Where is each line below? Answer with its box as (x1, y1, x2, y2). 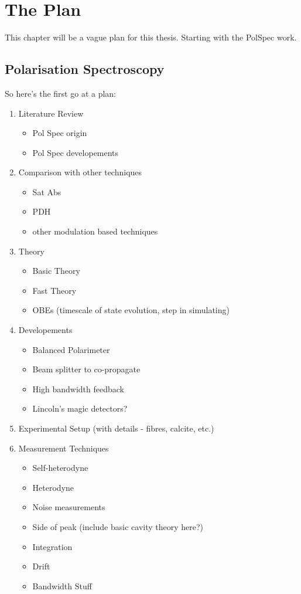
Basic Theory (32, 264, 80, 277)
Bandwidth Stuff (32, 579, 92, 592)
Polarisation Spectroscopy (5, 60, 165, 78)
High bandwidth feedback (32, 382, 124, 395)
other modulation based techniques (32, 225, 158, 237)
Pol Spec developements (32, 146, 119, 158)
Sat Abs (32, 185, 61, 198)
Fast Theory (32, 284, 77, 296)
